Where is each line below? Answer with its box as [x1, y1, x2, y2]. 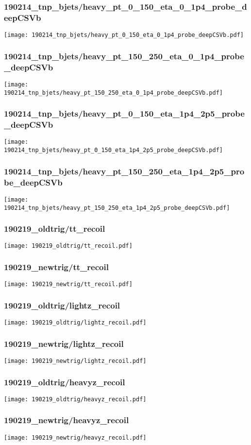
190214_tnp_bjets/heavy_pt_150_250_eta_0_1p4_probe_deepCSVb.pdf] [4, 89, 223, 96]
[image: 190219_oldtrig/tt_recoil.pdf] [4, 242, 133, 250]
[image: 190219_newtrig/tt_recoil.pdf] [4, 281, 133, 288]
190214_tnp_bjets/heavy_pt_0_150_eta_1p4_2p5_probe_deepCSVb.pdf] [4, 147, 223, 154]
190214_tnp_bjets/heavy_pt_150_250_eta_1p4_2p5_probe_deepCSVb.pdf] [4, 204, 230, 211]
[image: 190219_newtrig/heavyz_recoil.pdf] [4, 434, 147, 441]
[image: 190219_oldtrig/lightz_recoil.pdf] [4, 319, 147, 326]
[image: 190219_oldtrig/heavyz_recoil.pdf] [4, 395, 147, 403]
